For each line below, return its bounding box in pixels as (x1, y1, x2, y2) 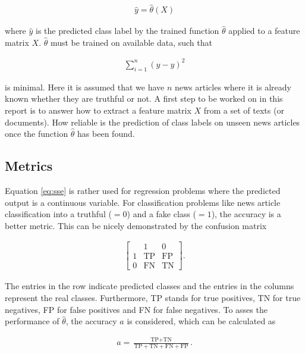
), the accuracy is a (211, 208, 281, 220)
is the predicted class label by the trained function (36, 24, 219, 37)
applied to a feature (228, 24, 300, 37)
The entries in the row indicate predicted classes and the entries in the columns (5, 280, 294, 292)
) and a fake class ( (127, 208, 196, 220)
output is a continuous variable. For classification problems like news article (5, 196, 281, 208)
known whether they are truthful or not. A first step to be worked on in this (5, 92, 283, 105)
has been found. (77, 127, 135, 140)
